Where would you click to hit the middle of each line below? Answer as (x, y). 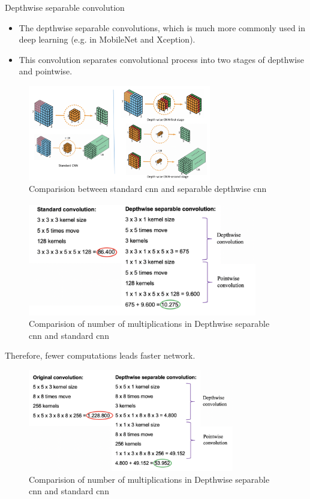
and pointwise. (46, 71)
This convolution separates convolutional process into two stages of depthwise (161, 59)
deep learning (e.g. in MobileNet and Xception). (107, 39)
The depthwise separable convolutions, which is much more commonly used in (162, 27)
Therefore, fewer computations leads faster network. (100, 355)
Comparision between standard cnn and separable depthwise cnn (148, 189)
